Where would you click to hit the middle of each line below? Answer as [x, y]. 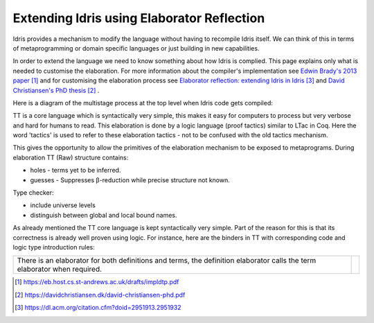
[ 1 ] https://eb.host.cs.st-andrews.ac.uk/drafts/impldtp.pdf [97, 282]
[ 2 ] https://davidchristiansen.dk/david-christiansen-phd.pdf [100, 295]
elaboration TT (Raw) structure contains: [71, 157]
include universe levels [63, 205]
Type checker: [33, 193]
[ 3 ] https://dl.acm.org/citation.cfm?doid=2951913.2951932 [98, 308]
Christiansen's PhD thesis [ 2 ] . [56, 90]
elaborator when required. [60, 269]
